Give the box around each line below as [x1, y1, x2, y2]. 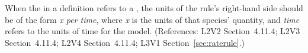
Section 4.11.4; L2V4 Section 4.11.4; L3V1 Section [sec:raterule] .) [5, 36, 245, 48]
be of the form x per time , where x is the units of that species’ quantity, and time [5, 13, 300, 25]
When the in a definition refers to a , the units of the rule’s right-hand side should [5, 2, 303, 14]
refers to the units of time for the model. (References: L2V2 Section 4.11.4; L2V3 [5, 25, 300, 37]
